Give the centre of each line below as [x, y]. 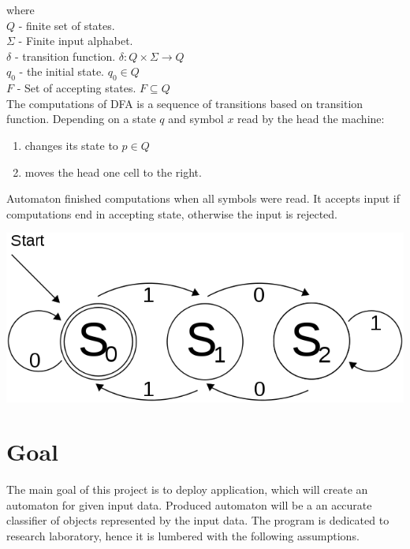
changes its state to [71, 145]
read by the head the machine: [311, 119]
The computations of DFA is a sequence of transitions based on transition [185, 103]
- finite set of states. [67, 25]
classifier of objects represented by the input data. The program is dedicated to [198, 520]
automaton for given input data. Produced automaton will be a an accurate [189, 504]
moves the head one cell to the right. [113, 172]
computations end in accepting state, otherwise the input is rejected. [172, 213]
